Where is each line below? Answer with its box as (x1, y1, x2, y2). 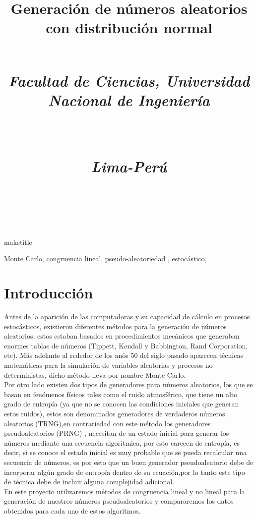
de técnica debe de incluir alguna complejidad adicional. (4, 476, 175, 487)
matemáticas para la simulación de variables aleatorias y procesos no (4, 359, 213, 370)
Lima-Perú (91, 156, 167, 177)
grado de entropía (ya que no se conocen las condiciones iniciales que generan (4, 399, 239, 409)
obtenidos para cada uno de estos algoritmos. (4, 505, 141, 516)
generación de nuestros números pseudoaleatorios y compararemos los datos (4, 496, 234, 506)
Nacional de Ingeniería (48, 89, 210, 110)
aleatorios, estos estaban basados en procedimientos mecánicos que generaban (4, 331, 240, 341)
